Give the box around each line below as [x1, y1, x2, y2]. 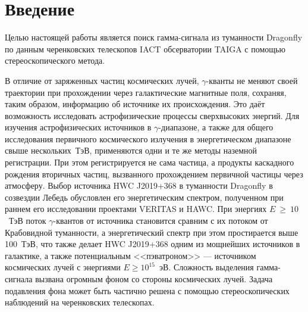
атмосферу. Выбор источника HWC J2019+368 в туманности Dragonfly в [5, 179, 273, 192]
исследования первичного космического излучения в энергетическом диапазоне [5, 132, 291, 145]
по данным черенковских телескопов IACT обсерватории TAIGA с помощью [5, 42, 285, 55]
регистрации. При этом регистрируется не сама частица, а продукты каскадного [5, 156, 294, 169]
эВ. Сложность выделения [159, 261, 254, 273]
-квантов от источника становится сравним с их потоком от [53, 214, 268, 227]
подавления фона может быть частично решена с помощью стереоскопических [5, 284, 290, 297]
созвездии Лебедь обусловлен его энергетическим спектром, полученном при [5, 191, 284, 203]
